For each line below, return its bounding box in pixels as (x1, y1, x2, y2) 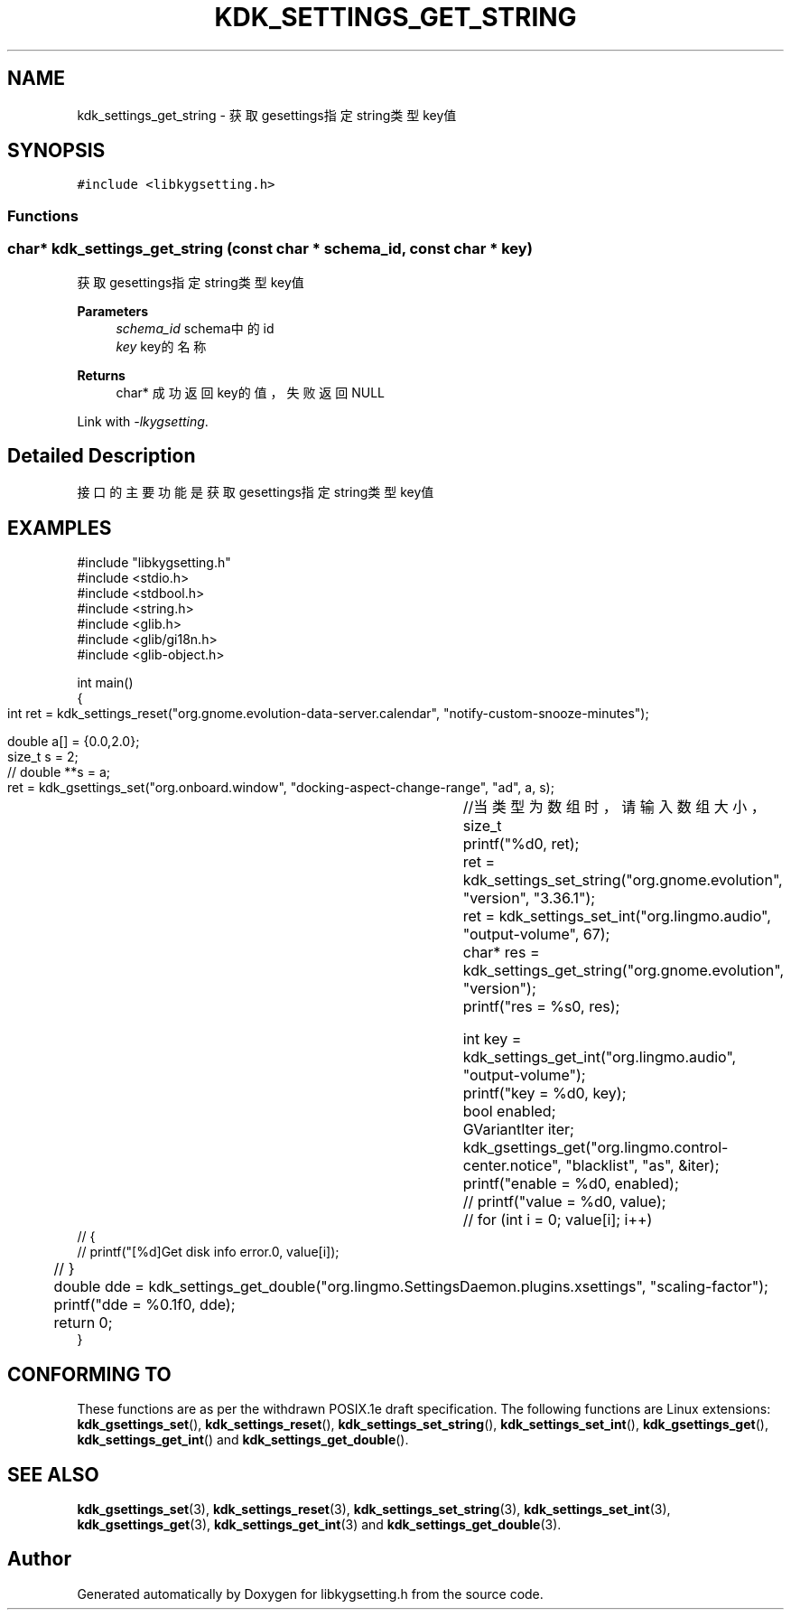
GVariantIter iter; (462, 1120, 574, 1139)
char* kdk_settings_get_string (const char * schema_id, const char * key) (7, 239, 533, 258)
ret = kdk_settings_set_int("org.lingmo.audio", (462, 907, 771, 926)
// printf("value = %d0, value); (462, 1192, 666, 1211)
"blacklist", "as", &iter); (565, 1156, 720, 1175)
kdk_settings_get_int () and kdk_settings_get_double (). (77, 1432, 409, 1448)
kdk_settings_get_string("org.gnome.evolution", (462, 961, 784, 980)
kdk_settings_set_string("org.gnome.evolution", (462, 871, 783, 890)
